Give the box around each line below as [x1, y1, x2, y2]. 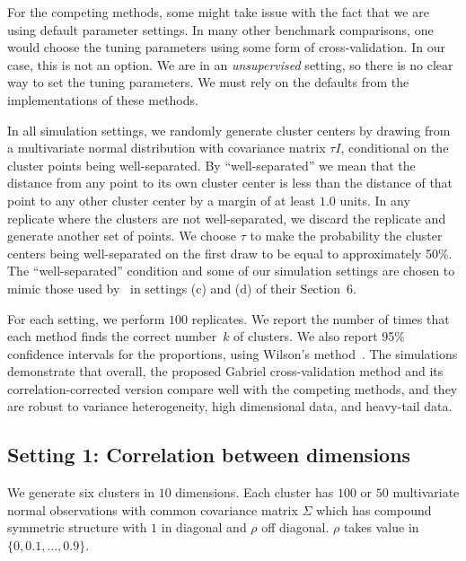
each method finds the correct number [7, 327, 217, 346]
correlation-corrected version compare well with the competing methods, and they [7, 379, 458, 398]
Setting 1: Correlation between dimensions [7, 441, 411, 469]
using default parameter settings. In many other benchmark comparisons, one [7, 20, 434, 39]
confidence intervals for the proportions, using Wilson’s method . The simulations [7, 344, 458, 363]
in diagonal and [161, 518, 247, 537]
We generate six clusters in [7, 483, 155, 502]
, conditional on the [340, 138, 449, 157]
